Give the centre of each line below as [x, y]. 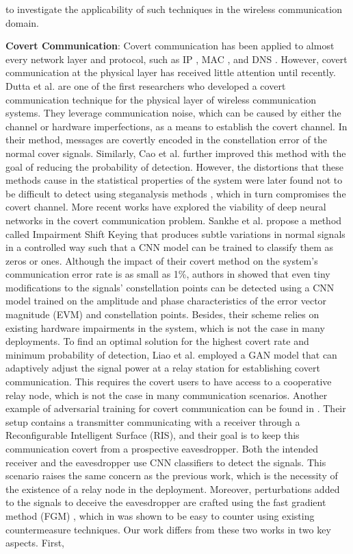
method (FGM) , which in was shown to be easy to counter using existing [160, 515]
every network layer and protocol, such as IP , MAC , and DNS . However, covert [176, 59]
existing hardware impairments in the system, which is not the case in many [165, 327]
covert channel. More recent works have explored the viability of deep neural [166, 207]
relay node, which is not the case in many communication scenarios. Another [167, 395]
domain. [23, 22]
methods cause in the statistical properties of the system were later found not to [174, 180]
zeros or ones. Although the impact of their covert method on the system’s [162, 260]
